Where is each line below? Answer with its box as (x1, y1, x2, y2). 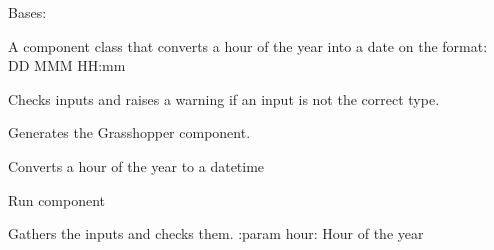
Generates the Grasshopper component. (8, 122, 251, 143)
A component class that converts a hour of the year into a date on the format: (8, 35, 488, 56)
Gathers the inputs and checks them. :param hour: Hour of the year (8, 223, 424, 244)
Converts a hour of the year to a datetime (8, 155, 265, 176)
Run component (8, 189, 106, 210)
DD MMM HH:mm (8, 55, 126, 76)
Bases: (8, 2, 47, 22)
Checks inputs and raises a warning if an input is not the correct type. (8, 88, 440, 109)
